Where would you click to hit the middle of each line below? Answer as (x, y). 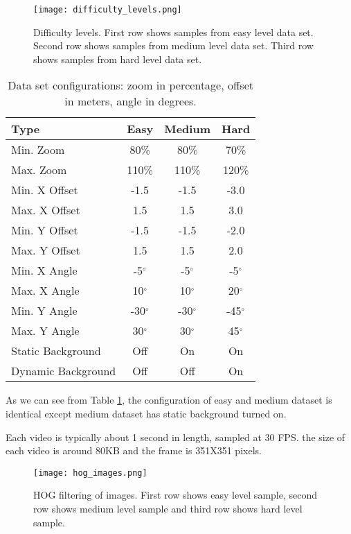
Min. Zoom (38, 150)
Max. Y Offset (46, 250)
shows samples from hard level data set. (118, 59)
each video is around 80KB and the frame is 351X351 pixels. (134, 450)
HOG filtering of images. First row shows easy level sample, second (175, 495)
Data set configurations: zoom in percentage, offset (130, 85)
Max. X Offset (46, 210)
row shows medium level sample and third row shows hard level (168, 509)
